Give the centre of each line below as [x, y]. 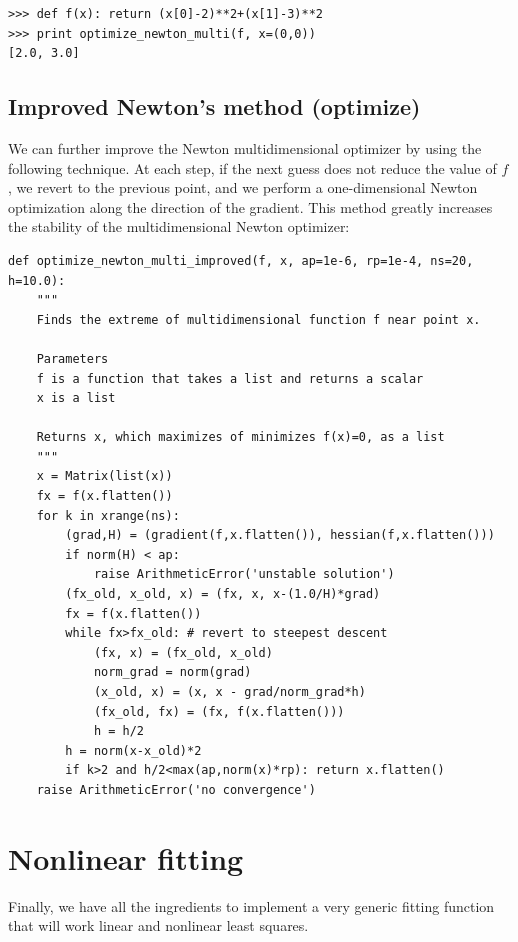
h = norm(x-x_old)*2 [133, 750]
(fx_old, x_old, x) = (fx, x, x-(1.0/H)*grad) [223, 594]
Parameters [72, 358]
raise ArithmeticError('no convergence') [176, 789]
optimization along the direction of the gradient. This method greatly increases [250, 206]
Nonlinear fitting [126, 857]
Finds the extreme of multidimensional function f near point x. [258, 319]
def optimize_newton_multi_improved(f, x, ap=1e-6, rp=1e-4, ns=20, [241, 260]
